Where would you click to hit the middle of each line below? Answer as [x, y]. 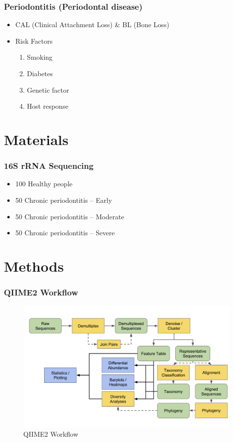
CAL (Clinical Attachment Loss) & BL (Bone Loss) [92, 25]
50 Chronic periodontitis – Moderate [70, 216]
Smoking [40, 57]
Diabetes [40, 73]
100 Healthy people [44, 184]
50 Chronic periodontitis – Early [64, 200]
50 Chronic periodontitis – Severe [65, 233]
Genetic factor [48, 90]
